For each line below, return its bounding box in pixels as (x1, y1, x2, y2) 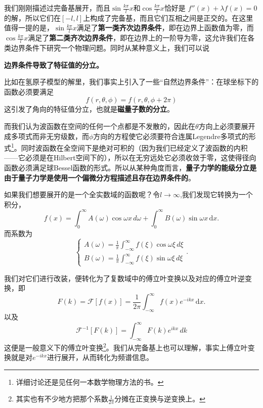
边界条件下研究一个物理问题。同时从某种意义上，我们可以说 (11, 42, 209, 53)
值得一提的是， (4, 22, 54, 33)
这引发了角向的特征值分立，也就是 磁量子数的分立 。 (4, 104, 174, 114)
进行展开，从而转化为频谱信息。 (47, 352, 154, 362)
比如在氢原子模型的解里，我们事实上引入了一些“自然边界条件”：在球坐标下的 (4, 76, 259, 87)
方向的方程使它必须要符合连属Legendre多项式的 (93, 130, 249, 141)
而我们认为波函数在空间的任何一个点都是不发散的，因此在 (4, 121, 195, 131)
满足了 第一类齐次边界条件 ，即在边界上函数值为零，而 (76, 22, 254, 33)
